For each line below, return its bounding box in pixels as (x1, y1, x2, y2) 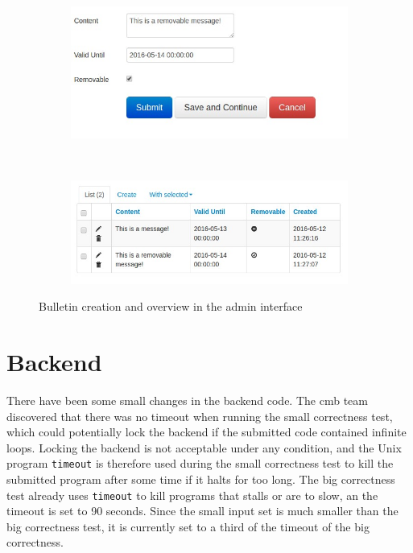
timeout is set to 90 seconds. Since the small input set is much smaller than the (6, 502, 399, 519)
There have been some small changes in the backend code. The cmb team (6, 391, 368, 408)
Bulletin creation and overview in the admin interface (39, 298, 303, 315)
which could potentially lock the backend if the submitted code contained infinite (6, 423, 407, 440)
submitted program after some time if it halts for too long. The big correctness (6, 470, 395, 487)
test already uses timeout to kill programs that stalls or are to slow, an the (6, 486, 378, 503)
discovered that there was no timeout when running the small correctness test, (6, 407, 393, 424)
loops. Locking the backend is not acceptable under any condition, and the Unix (6, 439, 402, 456)
